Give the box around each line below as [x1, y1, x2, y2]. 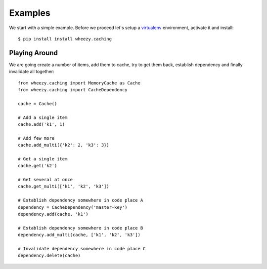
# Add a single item [18, 115, 68, 120]
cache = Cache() [18, 101, 57, 106]
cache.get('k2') [18, 163, 57, 169]
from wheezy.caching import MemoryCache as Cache [18, 80, 141, 86]
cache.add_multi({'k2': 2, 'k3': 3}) [18, 142, 110, 148]
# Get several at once [18, 177, 73, 183]
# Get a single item [18, 156, 68, 161]
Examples [9, 7, 50, 18]
